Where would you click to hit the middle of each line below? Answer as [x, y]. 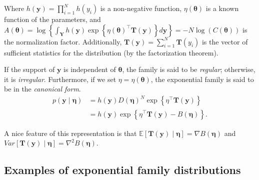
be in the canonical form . [42, 89]
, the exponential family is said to [202, 79]
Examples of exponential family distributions [122, 170]
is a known [222, 8]
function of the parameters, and [52, 19]
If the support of [29, 69]
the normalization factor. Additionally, [63, 41]
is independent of [90, 69]
